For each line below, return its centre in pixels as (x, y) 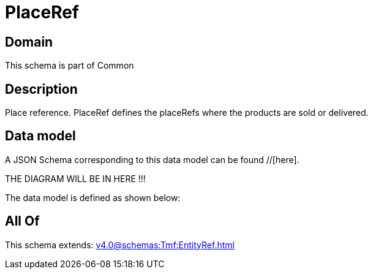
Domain (29, 42)
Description (41, 89)
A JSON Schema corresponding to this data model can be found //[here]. (152, 159)
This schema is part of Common (70, 66)
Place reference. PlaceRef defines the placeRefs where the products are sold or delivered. (187, 113)
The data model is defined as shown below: (93, 197)
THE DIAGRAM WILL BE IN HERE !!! (75, 178)
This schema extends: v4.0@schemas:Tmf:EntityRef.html (120, 245)
